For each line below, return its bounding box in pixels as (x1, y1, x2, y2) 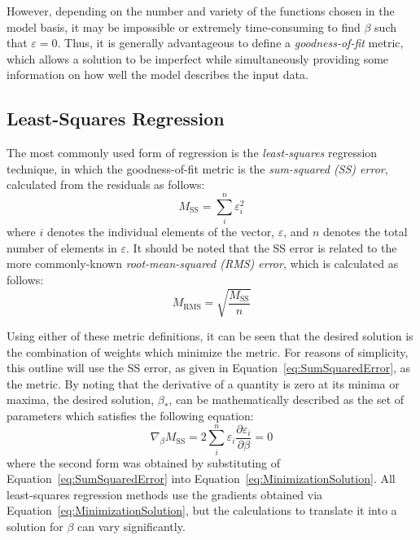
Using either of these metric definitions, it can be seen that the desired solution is (7, 327, 413, 344)
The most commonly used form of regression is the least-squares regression (7, 144, 378, 161)
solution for (7, 518, 63, 535)
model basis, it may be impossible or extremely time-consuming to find (7, 18, 361, 35)
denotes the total (323, 223, 408, 240)
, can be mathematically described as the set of (168, 391, 405, 408)
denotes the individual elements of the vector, (46, 223, 275, 240)
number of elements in (7, 239, 117, 256)
